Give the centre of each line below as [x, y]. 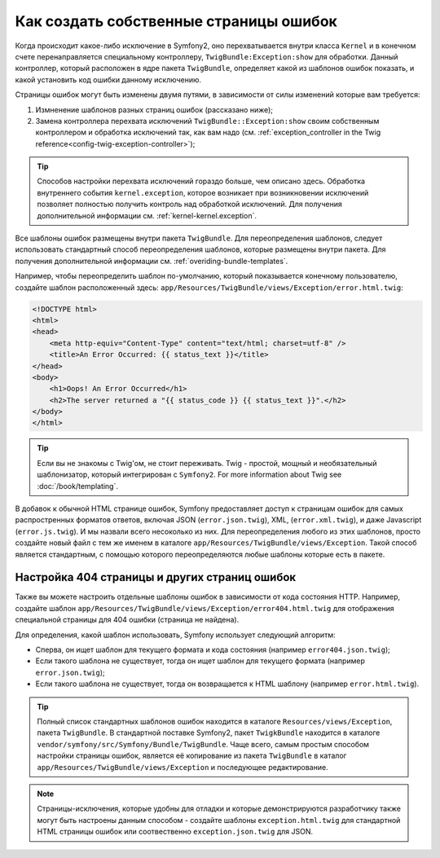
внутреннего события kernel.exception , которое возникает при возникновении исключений [203, 192]
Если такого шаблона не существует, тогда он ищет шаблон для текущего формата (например [200, 661]
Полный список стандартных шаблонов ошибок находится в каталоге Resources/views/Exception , [215, 722]
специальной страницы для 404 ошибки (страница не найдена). [127, 620]
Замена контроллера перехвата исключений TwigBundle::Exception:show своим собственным [207, 121]
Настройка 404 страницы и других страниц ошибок [156, 577]
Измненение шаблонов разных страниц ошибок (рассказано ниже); [154, 109]
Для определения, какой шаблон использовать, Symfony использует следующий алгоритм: [175, 635]
